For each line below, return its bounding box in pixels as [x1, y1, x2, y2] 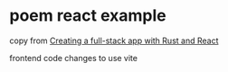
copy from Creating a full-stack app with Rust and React [9, 35, 219, 46]
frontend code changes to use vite [9, 52, 138, 63]
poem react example [9, 5, 167, 26]
